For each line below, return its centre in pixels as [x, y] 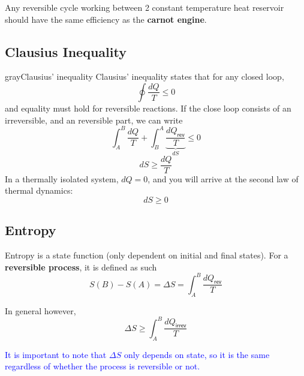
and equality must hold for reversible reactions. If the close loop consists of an [148, 108]
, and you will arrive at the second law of [223, 178]
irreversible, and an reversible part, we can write [94, 120]
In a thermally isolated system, [62, 178]
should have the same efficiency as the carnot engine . [106, 19]
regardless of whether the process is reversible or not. [103, 366]
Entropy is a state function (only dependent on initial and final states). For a [147, 255]
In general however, [40, 310]
